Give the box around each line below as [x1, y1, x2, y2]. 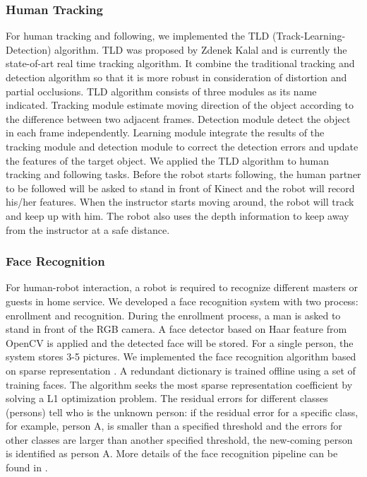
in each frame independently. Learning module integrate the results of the [6, 125, 325, 140]
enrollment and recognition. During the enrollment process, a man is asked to [6, 307, 341, 322]
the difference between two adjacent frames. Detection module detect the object [6, 111, 351, 126]
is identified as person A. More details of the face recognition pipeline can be [6, 446, 338, 461]
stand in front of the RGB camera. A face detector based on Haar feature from [6, 322, 347, 336]
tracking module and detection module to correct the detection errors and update [6, 139, 359, 153]
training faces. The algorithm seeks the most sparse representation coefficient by [6, 377, 353, 391]
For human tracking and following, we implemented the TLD [6, 28, 270, 43]
